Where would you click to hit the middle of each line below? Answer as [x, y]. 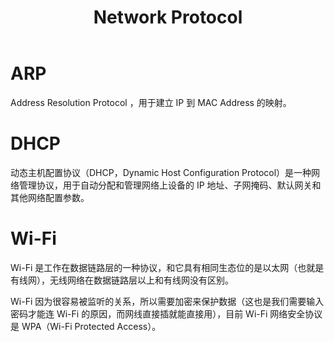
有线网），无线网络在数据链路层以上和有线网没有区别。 [122, 280]
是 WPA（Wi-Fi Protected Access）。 [86, 326]
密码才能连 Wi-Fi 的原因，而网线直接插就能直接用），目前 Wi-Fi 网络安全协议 [166, 313]
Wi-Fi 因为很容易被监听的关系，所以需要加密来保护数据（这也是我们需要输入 [167, 301]
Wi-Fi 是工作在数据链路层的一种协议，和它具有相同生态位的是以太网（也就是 [167, 267]
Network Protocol [168, 17]
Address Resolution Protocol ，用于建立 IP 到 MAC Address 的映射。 [151, 102]
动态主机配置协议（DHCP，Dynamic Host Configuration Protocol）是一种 [161, 172]
